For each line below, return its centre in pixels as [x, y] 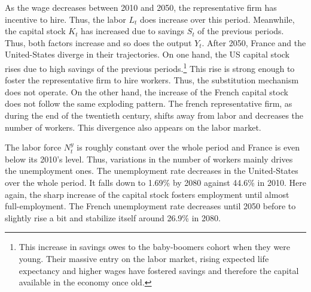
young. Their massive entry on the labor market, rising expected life [144, 258]
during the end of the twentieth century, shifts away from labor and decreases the [154, 115]
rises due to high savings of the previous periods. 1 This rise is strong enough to [150, 67]
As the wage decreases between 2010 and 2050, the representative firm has [141, 7]
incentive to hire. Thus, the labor [65, 19]
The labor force [33, 147]
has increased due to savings [133, 31]
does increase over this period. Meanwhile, [217, 19]
